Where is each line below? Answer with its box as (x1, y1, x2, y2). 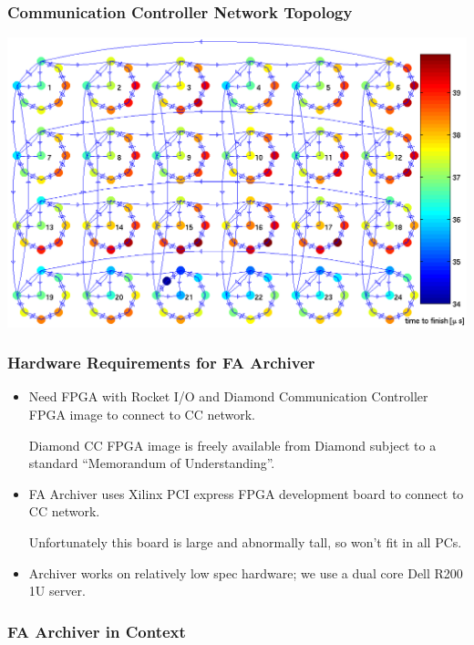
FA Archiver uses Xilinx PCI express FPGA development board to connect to (28, 484, 464, 503)
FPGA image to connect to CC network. (28, 405, 256, 424)
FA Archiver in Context (7, 619, 186, 642)
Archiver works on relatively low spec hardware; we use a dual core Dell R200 (28, 563, 463, 582)
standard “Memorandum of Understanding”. (28, 453, 275, 473)
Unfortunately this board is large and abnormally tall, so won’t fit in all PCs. (28, 533, 462, 552)
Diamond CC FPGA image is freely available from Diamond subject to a (28, 435, 437, 454)
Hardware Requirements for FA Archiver (7, 351, 315, 374)
